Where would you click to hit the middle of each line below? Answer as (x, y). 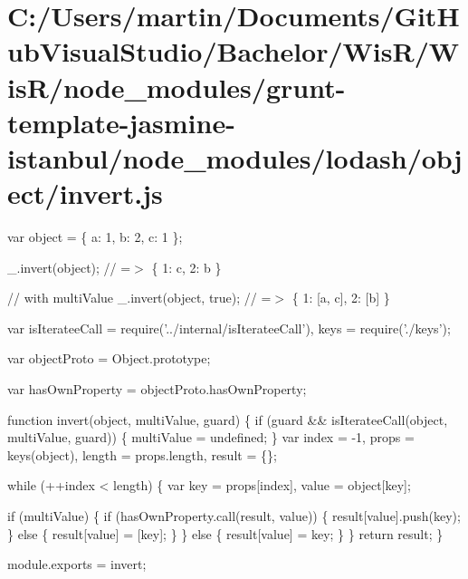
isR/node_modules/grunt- (177, 87)
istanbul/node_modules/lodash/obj (235, 157)
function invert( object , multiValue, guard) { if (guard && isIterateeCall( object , (228, 419)
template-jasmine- (121, 122)
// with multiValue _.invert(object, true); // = (139, 298)
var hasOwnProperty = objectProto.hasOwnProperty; (157, 389)
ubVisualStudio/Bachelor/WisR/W (234, 51)
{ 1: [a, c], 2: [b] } (341, 298)
